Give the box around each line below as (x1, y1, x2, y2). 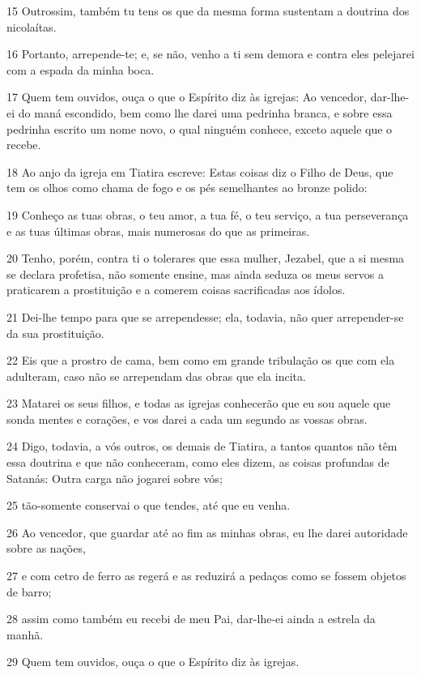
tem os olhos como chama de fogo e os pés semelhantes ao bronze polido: (6, 179, 368, 196)
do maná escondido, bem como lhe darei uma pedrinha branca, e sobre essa (18, 104, 393, 121)
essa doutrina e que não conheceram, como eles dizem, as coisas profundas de (6, 454, 389, 471)
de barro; (6, 583, 52, 600)
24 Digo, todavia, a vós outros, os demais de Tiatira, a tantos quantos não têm (6, 438, 398, 455)
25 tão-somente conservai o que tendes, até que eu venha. (6, 497, 291, 514)
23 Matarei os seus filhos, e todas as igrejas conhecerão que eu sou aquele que (6, 395, 391, 412)
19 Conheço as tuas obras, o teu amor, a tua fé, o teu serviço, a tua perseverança (6, 206, 409, 223)
